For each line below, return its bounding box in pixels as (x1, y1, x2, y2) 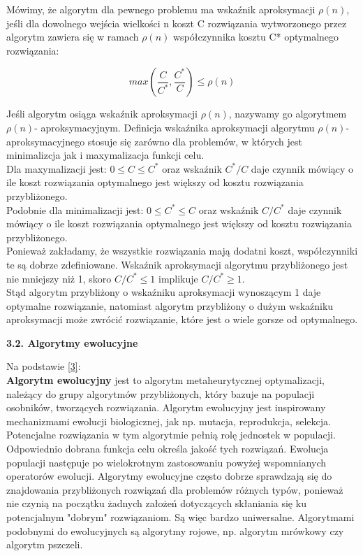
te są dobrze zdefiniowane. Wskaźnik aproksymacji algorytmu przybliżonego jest (6, 257, 348, 271)
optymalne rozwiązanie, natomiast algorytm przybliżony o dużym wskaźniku (6, 298, 334, 313)
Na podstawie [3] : (6, 359, 81, 373)
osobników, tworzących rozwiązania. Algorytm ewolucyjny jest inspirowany (6, 400, 326, 415)
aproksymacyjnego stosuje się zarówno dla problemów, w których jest (6, 134, 303, 148)
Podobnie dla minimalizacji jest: (6, 202, 144, 217)
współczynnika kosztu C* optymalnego (173, 29, 339, 44)
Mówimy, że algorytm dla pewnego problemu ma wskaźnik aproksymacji (6, 2, 316, 16)
